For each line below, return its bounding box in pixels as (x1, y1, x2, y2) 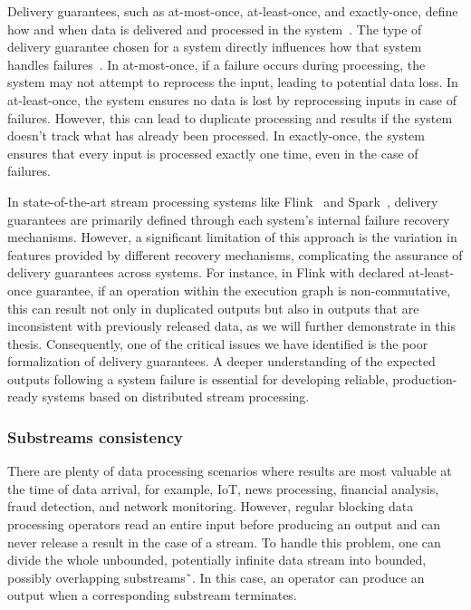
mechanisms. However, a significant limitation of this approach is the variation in (7, 228, 457, 247)
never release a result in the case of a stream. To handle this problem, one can (7, 532, 441, 551)
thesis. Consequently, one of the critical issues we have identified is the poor (7, 334, 428, 353)
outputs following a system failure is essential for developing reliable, (7, 369, 389, 388)
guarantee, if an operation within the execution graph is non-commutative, (35, 280, 451, 299)
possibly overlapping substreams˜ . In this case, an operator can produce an (7, 567, 425, 586)
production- (392, 369, 457, 388)
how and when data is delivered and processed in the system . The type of (7, 19, 422, 38)
